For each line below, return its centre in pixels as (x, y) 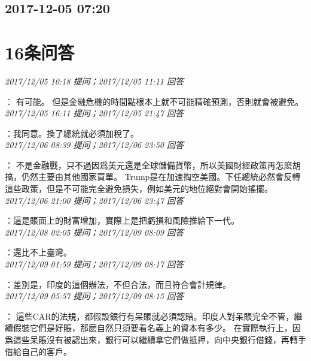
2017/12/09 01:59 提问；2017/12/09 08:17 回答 (94, 264)
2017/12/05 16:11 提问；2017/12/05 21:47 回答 (94, 113)
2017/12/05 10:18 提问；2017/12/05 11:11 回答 (94, 81)
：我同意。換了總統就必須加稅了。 (72, 133)
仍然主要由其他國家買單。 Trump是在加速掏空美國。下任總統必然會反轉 (161, 177)
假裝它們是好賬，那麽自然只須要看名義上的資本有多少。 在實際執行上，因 (157, 328)
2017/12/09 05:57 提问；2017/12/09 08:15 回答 (94, 296)
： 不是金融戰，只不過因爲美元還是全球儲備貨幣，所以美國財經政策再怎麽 (149, 165)
